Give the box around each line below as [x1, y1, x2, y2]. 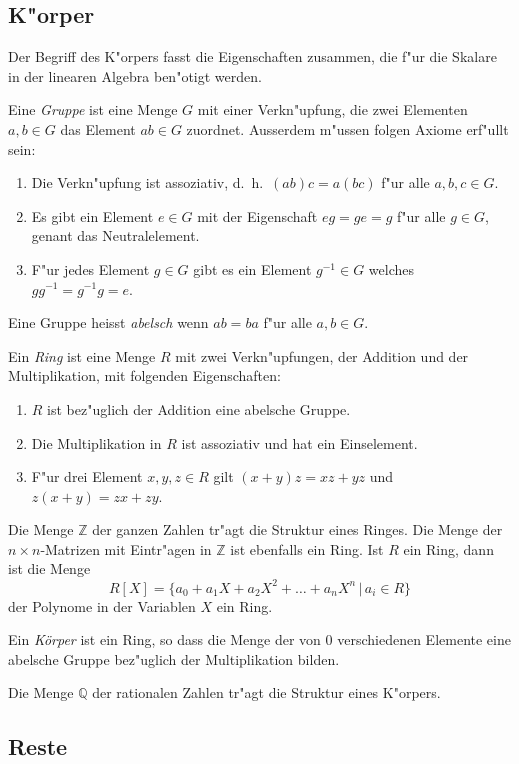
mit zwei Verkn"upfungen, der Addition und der [175, 345, 469, 366]
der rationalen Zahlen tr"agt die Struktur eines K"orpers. [92, 682, 441, 703]
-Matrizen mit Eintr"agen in [40, 538, 212, 559]
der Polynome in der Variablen [8, 595, 196, 616]
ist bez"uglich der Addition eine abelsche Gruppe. [47, 398, 351, 419]
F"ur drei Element [31, 466, 143, 487]
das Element [60, 118, 136, 139]
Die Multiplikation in [31, 432, 162, 453]
